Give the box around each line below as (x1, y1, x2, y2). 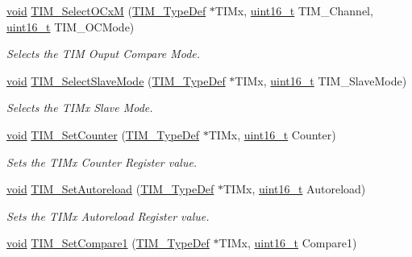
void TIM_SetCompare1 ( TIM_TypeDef (6, 234, 210, 251)
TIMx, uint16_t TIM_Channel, (214, 2, 373, 19)
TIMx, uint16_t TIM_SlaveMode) (235, 72, 407, 89)
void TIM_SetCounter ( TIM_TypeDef (6, 126, 200, 143)
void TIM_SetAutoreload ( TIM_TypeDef (6, 180, 214, 197)
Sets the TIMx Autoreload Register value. (6, 207, 210, 224)
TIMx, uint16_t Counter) (208, 126, 336, 143)
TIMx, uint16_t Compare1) (218, 234, 357, 251)
